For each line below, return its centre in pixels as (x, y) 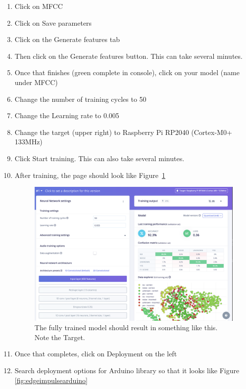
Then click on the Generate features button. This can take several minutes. (128, 56)
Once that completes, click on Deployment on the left (96, 354)
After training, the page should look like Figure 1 (90, 175)
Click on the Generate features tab (67, 39)
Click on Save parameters (53, 22)
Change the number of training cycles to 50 (80, 99)
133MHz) (28, 142)
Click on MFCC (39, 6)
